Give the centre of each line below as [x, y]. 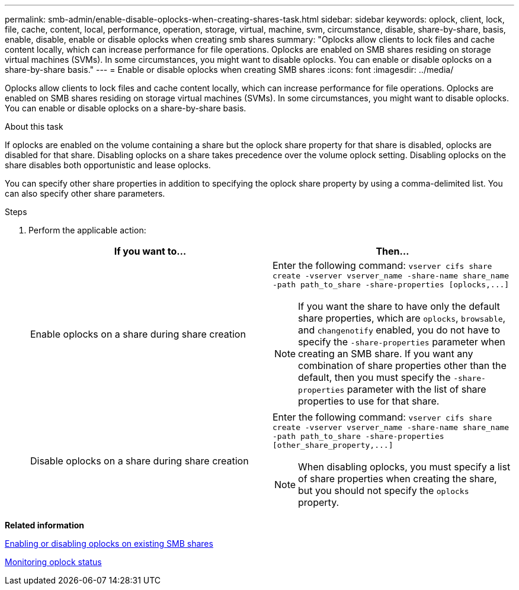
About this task [34, 126]
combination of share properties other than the [402, 365]
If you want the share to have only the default [399, 306]
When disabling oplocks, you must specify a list [404, 467]
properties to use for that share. [369, 401]
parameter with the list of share [417, 389]
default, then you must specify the [374, 377]
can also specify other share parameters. [85, 193]
